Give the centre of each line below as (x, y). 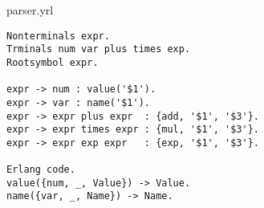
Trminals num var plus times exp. (99, 49)
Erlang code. (41, 170)
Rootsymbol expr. (53, 62)
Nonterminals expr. (58, 36)
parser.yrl (30, 10)
